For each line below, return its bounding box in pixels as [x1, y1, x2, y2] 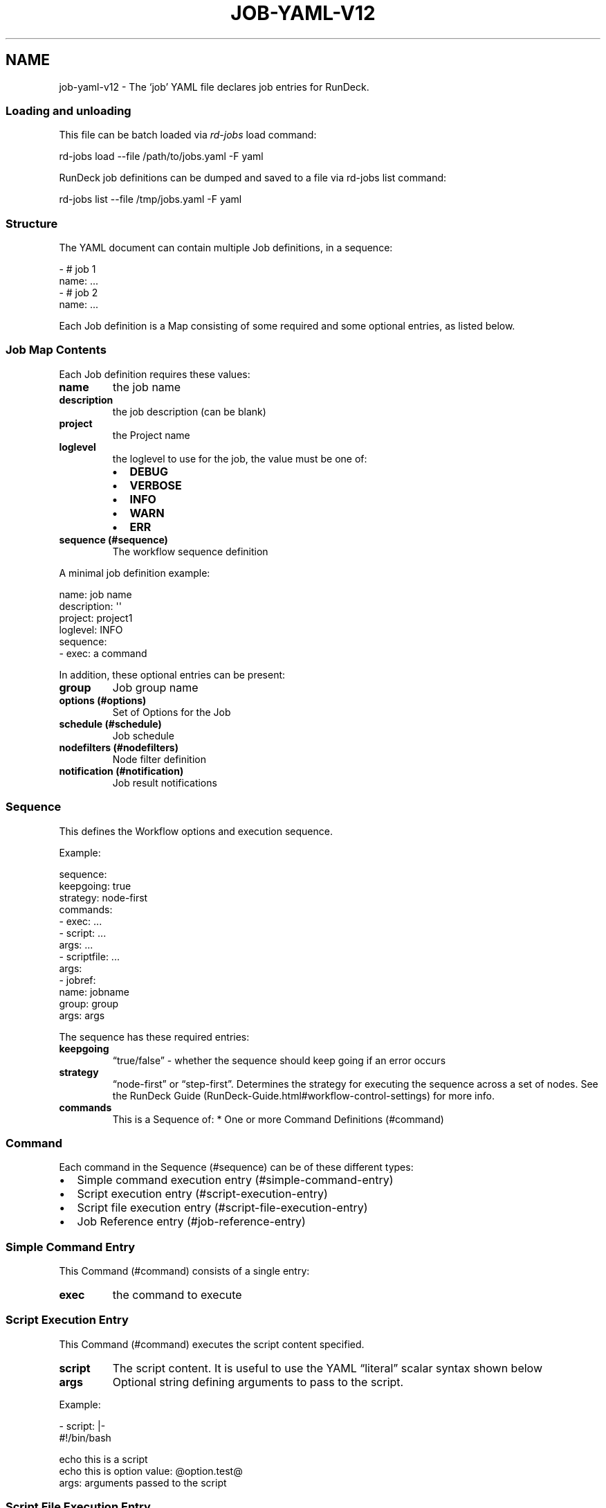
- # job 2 [59, 287, 98, 299]
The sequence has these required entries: [59, 1030, 250, 1043]
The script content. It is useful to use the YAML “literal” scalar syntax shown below [112, 1361, 543, 1375]
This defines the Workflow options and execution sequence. [59, 825, 333, 837]
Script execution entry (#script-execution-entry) [77, 1187, 328, 1201]
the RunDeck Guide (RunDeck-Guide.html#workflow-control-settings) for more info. [112, 1089, 495, 1102]
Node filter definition [112, 753, 206, 765]
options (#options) [59, 694, 147, 706]
